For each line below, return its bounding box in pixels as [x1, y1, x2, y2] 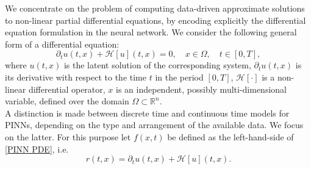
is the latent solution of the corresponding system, [63, 59, 251, 71]
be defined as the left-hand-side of [167, 130, 294, 143]
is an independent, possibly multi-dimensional [116, 82, 287, 95]
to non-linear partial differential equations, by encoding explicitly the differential [5, 13, 306, 26]
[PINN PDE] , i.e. [5, 142, 69, 155]
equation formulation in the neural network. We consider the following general [5, 26, 297, 38]
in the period [155, 70, 204, 83]
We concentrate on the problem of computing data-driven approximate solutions [5, 2, 305, 14]
